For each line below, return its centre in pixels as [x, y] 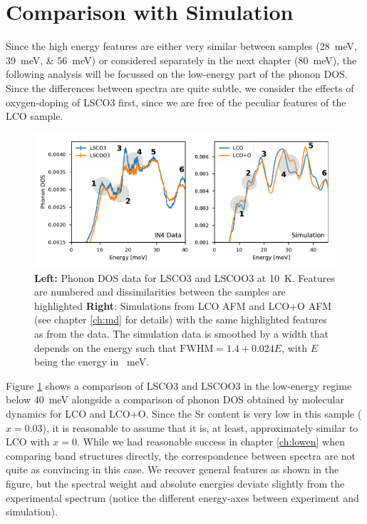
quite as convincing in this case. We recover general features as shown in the [172, 469]
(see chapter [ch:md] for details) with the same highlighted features [181, 319]
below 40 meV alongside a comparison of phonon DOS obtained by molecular [175, 399]
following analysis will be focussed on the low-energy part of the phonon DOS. [177, 74]
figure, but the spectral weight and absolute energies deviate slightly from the [175, 483]
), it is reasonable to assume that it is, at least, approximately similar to [200, 427]
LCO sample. [35, 116]
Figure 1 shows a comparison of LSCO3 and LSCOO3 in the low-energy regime [179, 385]
